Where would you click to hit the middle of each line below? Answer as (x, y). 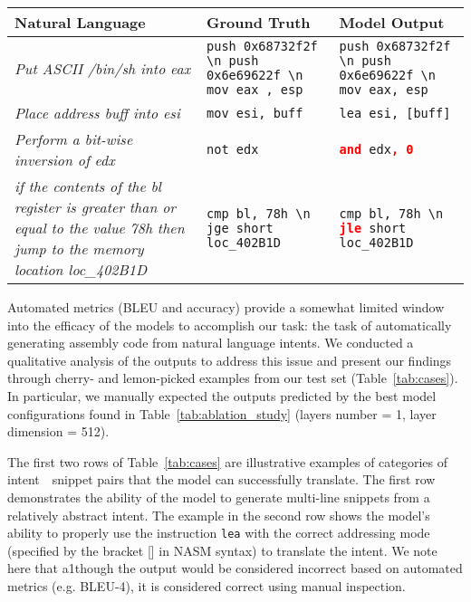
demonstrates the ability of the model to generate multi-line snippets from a (219, 497)
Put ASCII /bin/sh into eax (103, 68)
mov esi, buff (255, 113)
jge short (240, 228)
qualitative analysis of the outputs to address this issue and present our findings (230, 360)
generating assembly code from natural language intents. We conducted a (211, 343)
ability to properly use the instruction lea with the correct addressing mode (219, 533)
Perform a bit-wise (74, 139)
